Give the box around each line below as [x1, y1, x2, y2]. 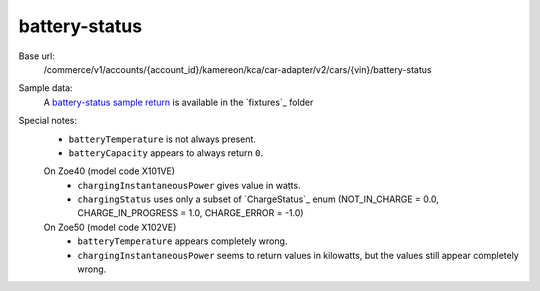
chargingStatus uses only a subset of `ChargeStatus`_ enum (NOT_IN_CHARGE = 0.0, [77, 193, 439, 205]
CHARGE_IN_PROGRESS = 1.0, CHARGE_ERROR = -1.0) [77, 207, 304, 219]
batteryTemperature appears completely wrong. [77, 235, 288, 247]
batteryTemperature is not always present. [68, 133, 257, 145]
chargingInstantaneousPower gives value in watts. [77, 179, 301, 191]
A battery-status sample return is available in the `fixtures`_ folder [43, 96, 314, 108]
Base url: [18, 50, 55, 62]
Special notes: [18, 115, 77, 127]
